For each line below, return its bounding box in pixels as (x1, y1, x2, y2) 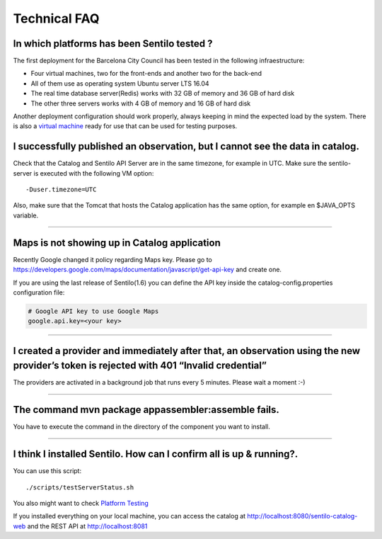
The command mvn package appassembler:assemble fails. (13, 404, 279, 416)
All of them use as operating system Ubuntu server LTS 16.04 (30, 79, 209, 88)
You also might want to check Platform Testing (13, 499, 149, 508)
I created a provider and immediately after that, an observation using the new (13, 344, 361, 357)
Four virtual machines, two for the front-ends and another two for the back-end (30, 69, 262, 78)
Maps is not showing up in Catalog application (13, 237, 221, 249)
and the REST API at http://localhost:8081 (27, 521, 148, 531)
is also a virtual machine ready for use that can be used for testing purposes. (13, 122, 238, 130)
